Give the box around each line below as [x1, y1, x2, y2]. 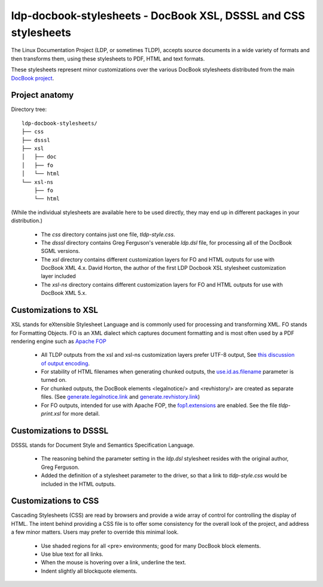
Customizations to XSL [11, 305, 99, 315]
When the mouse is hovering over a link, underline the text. [41, 559, 187, 566]
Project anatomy [11, 90, 74, 100]
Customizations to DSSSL [11, 426, 109, 436]
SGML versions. [41, 248, 80, 255]
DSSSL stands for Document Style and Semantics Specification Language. [11, 441, 194, 448]
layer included [41, 273, 76, 280]
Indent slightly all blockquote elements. [41, 567, 138, 574]
